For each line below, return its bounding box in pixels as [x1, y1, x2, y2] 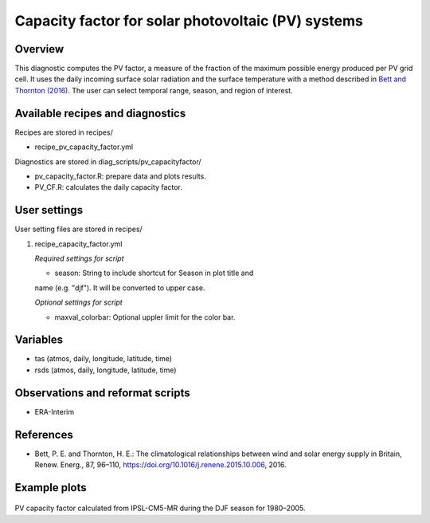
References [14, 427, 73, 442]
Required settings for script [34, 254, 124, 263]
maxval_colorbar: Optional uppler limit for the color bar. [54, 312, 236, 322]
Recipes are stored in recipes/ [14, 128, 113, 137]
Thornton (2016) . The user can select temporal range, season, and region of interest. [14, 85, 294, 95]
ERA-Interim [34, 407, 75, 416]
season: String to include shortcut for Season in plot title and [54, 268, 254, 278]
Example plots [14, 481, 87, 494]
